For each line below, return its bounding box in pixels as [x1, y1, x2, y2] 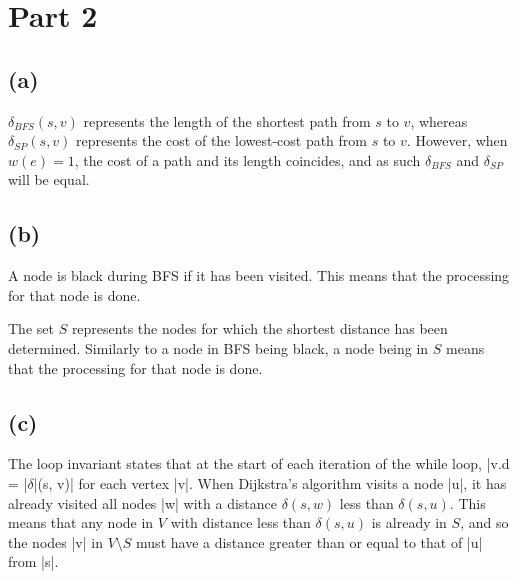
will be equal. [8, 169, 90, 190]
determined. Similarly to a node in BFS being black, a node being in [8, 337, 429, 358]
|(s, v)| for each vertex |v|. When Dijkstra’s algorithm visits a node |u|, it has [33, 472, 507, 493]
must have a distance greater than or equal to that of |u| [136, 531, 483, 552]
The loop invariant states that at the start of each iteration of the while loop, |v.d [8, 453, 510, 474]
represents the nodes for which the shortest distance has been [71, 318, 448, 339]
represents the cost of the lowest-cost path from [76, 130, 367, 151]
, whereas [410, 110, 468, 131]
